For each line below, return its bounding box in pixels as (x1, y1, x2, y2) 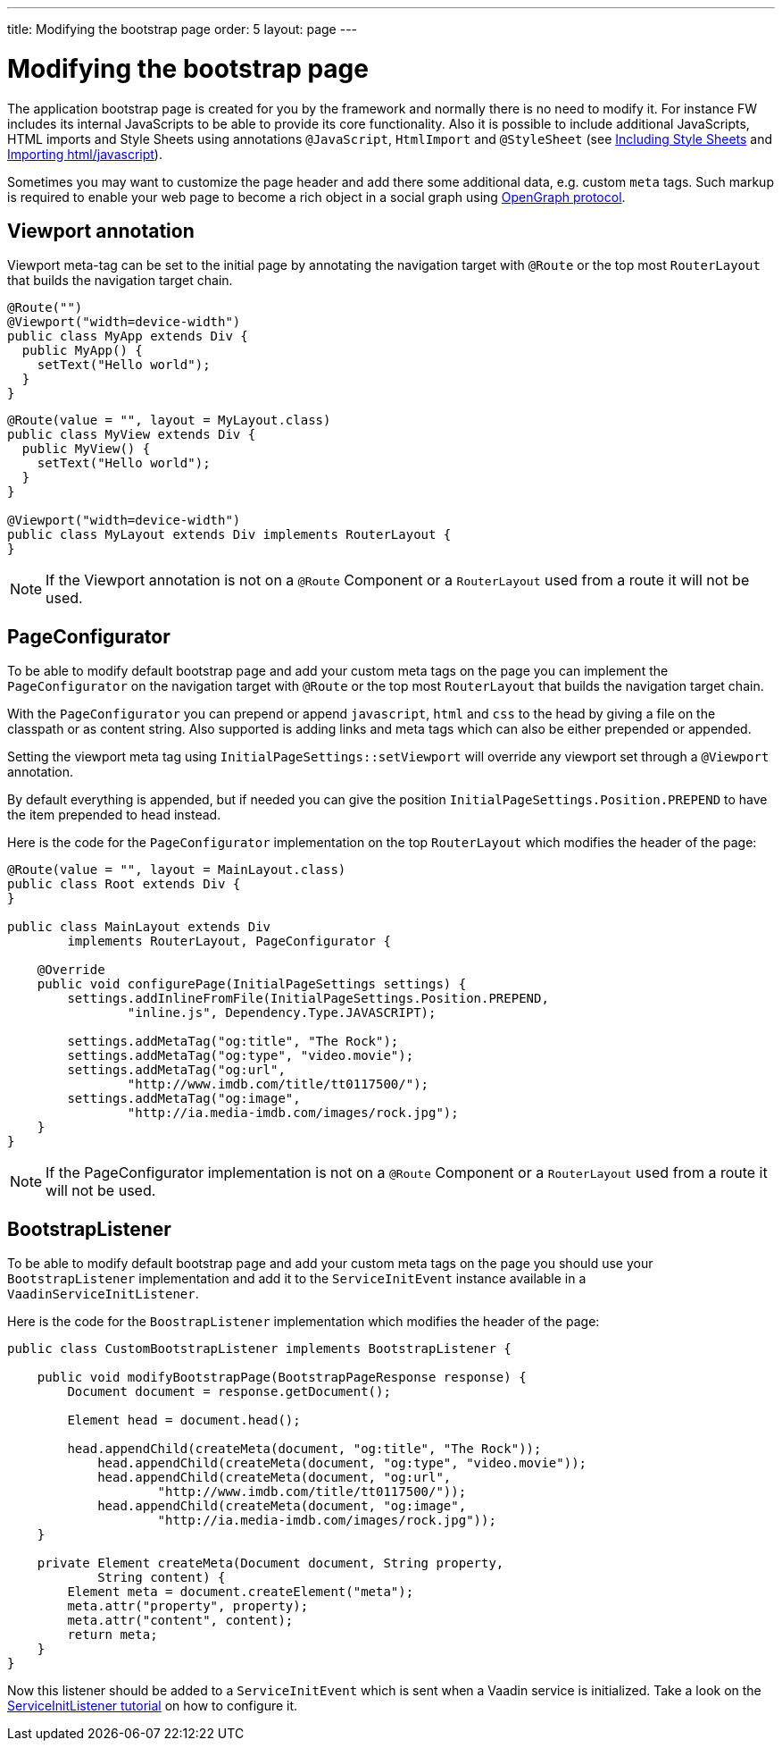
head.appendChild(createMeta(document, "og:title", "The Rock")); (67, 1441, 542, 1457)
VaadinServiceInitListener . (7, 1286, 199, 1302)
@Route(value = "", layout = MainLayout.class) (7, 862, 346, 878)
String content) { (97, 1570, 226, 1585)
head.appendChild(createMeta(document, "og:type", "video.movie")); (97, 1456, 587, 1471)
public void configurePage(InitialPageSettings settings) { (37, 977, 467, 992)
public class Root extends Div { (7, 877, 241, 892)
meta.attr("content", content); (67, 1613, 294, 1628)
